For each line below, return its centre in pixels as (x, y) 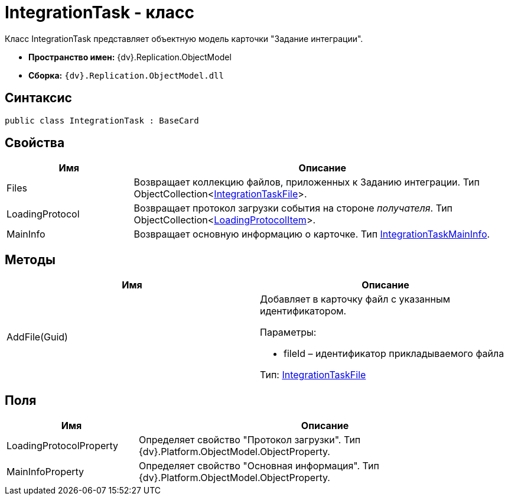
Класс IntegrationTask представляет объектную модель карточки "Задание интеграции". (184, 38)
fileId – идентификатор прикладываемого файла (394, 354)
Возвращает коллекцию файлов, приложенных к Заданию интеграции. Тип (307, 182)
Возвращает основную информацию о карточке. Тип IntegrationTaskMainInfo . (312, 234)
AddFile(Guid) (37, 337)
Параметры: (288, 332)
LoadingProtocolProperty (63, 446)
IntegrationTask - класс (100, 12)
